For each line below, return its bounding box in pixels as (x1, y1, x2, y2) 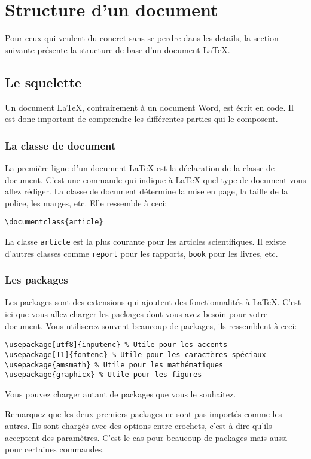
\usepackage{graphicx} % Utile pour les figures (5, 370, 202, 379)
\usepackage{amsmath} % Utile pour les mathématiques (5, 360, 224, 369)
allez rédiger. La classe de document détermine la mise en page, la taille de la (5, 185, 288, 197)
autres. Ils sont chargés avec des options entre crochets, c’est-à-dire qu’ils (5, 420, 272, 432)
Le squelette (5, 72, 82, 91)
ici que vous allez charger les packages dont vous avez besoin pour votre (5, 308, 268, 320)
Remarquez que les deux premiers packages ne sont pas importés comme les (5, 408, 282, 420)
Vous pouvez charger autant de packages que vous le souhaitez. (5, 387, 236, 400)
